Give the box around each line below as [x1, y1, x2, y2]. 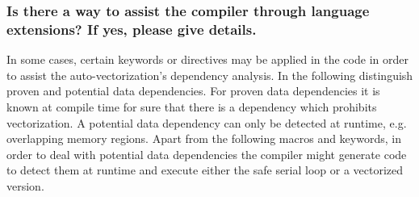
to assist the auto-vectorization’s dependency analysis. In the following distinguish [6, 66, 413, 83]
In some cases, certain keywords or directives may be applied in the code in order [6, 51, 409, 68]
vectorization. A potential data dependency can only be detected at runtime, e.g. [6, 114, 407, 131]
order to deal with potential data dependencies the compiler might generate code [6, 145, 407, 162]
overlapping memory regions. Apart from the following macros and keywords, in [6, 130, 401, 147]
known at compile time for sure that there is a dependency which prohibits [6, 98, 377, 115]
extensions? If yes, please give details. [6, 19, 257, 39]
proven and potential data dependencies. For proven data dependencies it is [6, 82, 380, 99]
